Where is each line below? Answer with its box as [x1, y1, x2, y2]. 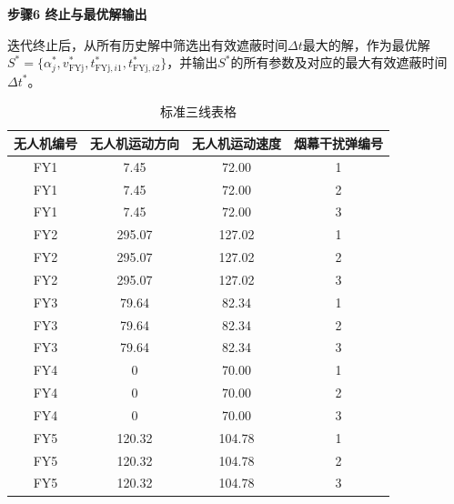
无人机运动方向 [90, 133, 179, 152]
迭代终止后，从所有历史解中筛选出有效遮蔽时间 [7, 35, 288, 54]
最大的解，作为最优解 [302, 35, 430, 54]
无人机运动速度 [192, 133, 281, 152]
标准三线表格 [160, 102, 237, 121]
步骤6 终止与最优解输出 [7, 5, 147, 23]
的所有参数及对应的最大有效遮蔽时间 [230, 53, 448, 72]
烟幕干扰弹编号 [294, 133, 383, 152]
